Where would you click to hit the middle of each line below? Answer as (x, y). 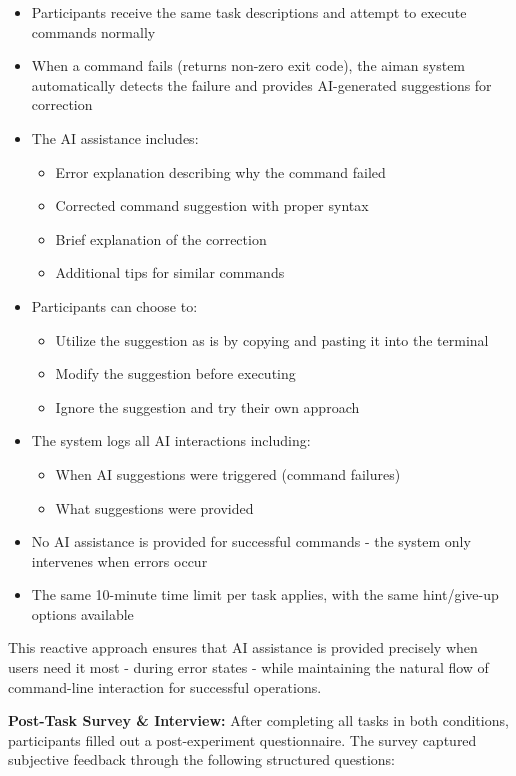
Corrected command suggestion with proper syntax (212, 205)
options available (82, 613)
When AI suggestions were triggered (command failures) (228, 473)
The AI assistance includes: (115, 137)
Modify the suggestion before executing (175, 373)
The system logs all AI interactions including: (171, 440)
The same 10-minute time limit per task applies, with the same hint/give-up (265, 594)
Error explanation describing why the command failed (220, 171)
